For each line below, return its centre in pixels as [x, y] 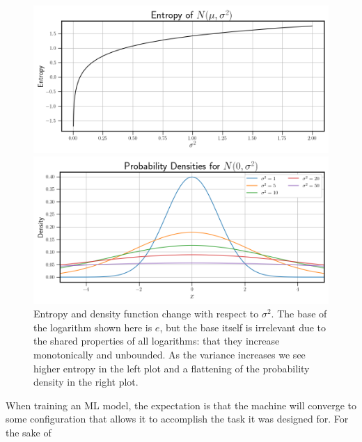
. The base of [299, 314]
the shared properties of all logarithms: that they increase [157, 341]
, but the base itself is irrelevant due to [243, 327]
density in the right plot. [86, 382]
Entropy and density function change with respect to [146, 314]
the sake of [29, 432]
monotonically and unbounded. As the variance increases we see [170, 354]
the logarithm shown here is [93, 327]
